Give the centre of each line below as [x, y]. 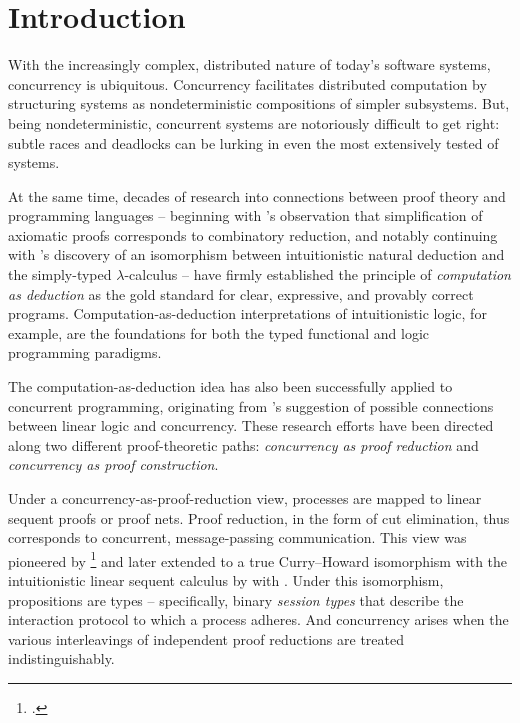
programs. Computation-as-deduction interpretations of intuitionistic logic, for [247, 313]
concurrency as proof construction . [113, 464]
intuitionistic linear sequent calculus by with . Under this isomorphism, [226, 580]
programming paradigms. [85, 352]
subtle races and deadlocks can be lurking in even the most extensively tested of [253, 142]
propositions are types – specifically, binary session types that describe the [236, 599]
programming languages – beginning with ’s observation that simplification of [245, 215]
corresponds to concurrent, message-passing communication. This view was [237, 537]
